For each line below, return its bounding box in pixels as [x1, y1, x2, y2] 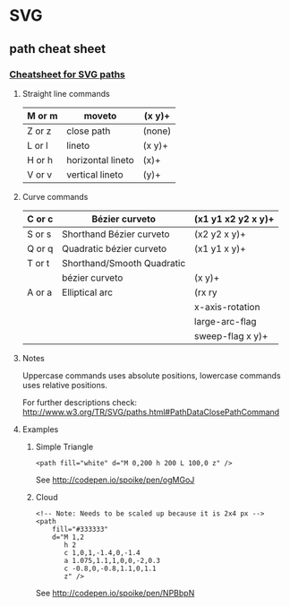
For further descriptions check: [21, 396, 137, 408]
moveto [83, 109, 117, 122]
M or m [26, 109, 58, 122]
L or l [26, 139, 48, 152]
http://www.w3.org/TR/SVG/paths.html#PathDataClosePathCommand [21, 406, 280, 417]
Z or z [26, 125, 52, 137]
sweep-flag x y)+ [193, 329, 269, 342]
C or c [26, 212, 54, 225]
